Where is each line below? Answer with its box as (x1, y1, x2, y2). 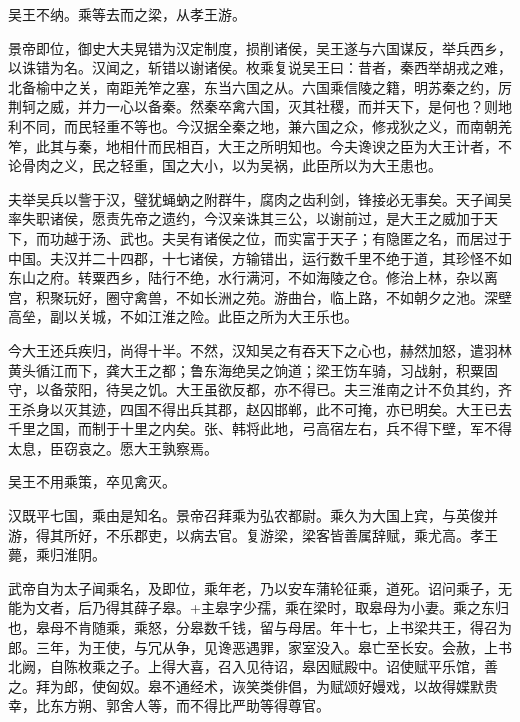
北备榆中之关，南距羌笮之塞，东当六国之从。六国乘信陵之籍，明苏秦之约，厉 (8, 76, 512, 97)
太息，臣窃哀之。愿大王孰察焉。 (8, 437, 218, 458)
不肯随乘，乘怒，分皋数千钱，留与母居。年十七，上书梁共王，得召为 (63, 617, 512, 638)
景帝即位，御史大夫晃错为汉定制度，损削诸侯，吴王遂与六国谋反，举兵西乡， (8, 37, 512, 58)
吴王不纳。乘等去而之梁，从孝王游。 (8, 4, 246, 24)
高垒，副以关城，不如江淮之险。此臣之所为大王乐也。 (8, 306, 358, 327)
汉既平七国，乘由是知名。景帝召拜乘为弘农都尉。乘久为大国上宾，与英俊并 (8, 505, 498, 526)
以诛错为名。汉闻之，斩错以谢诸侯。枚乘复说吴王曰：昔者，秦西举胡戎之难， (8, 57, 512, 78)
